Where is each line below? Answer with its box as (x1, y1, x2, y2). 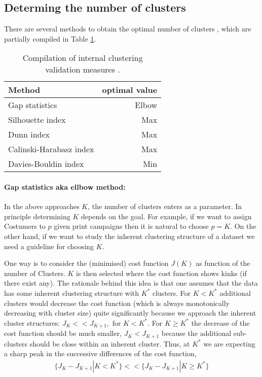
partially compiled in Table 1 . (4, 33, 96, 44)
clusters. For (152, 287, 191, 298)
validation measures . (45, 63, 120, 76)
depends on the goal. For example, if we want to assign (81, 211, 252, 221)
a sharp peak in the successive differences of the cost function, (4, 348, 197, 359)
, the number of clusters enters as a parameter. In (88, 201, 242, 212)
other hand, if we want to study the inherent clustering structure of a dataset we (4, 230, 255, 241)
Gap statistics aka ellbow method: (4, 181, 126, 192)
